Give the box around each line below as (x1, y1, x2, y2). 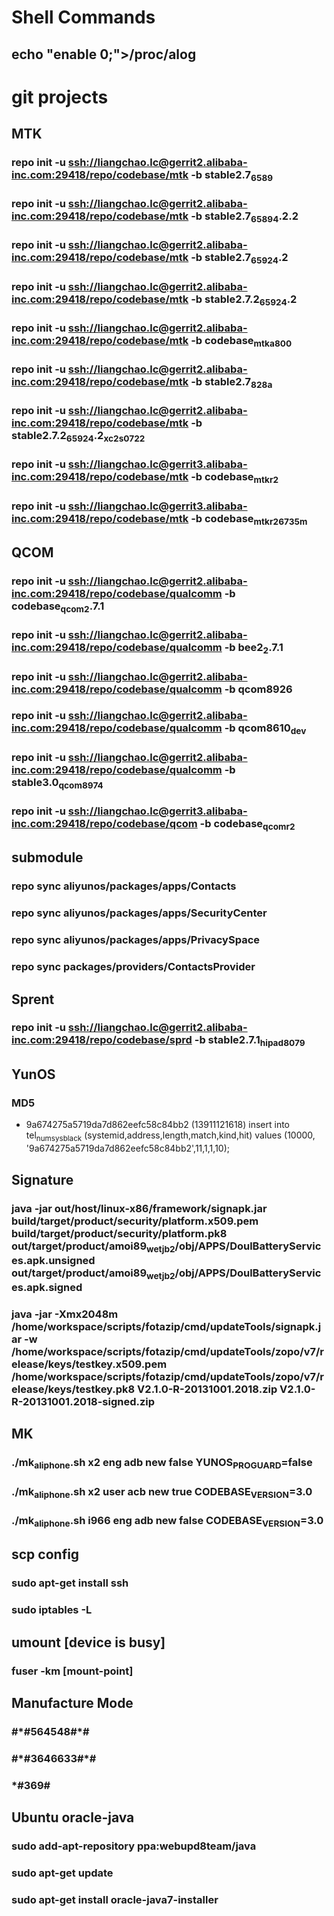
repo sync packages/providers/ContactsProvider (11, 960, 256, 974)
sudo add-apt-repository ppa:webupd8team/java (11, 1839, 257, 1853)
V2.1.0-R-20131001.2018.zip (137, 1382, 278, 1396)
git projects (11, 86, 109, 108)
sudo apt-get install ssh (11, 1576, 129, 1590)
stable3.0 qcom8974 (11, 775, 104, 791)
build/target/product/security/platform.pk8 (11, 1226, 228, 1240)
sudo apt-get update (11, 1866, 114, 1880)
